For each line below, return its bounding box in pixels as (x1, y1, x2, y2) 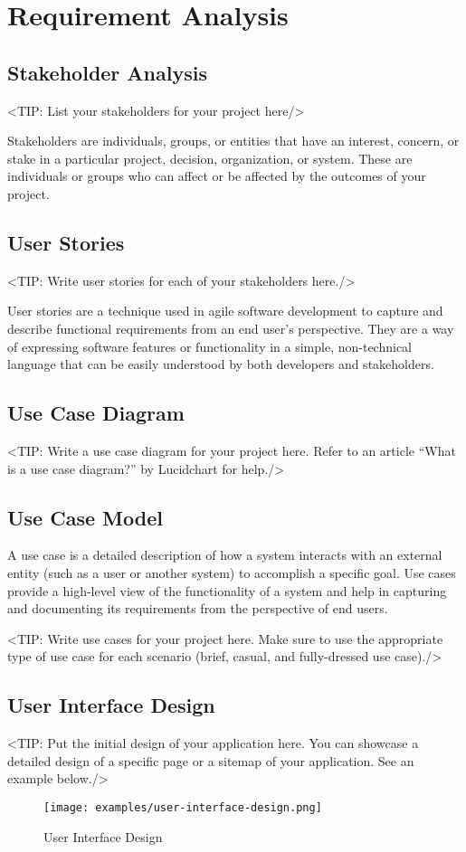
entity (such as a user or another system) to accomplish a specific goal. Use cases (7, 563, 456, 582)
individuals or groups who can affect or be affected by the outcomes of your (7, 166, 426, 185)
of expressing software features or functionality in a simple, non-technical (7, 336, 412, 355)
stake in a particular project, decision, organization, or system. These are (7, 148, 413, 167)
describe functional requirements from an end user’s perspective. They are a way (7, 318, 454, 337)
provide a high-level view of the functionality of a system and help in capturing (7, 581, 447, 600)
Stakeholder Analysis (7, 58, 207, 86)
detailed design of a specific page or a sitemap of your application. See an (7, 751, 414, 770)
